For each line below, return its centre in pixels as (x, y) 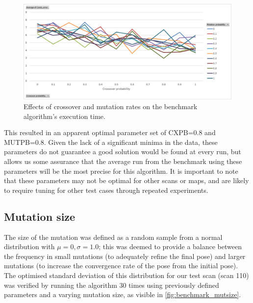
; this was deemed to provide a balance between (170, 246)
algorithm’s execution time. (64, 116)
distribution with (29, 246)
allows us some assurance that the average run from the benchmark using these (123, 161)
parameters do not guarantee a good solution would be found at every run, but (123, 151)
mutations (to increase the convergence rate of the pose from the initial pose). (121, 266)
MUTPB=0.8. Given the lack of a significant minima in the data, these (111, 142)
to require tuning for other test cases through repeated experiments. (106, 190)
